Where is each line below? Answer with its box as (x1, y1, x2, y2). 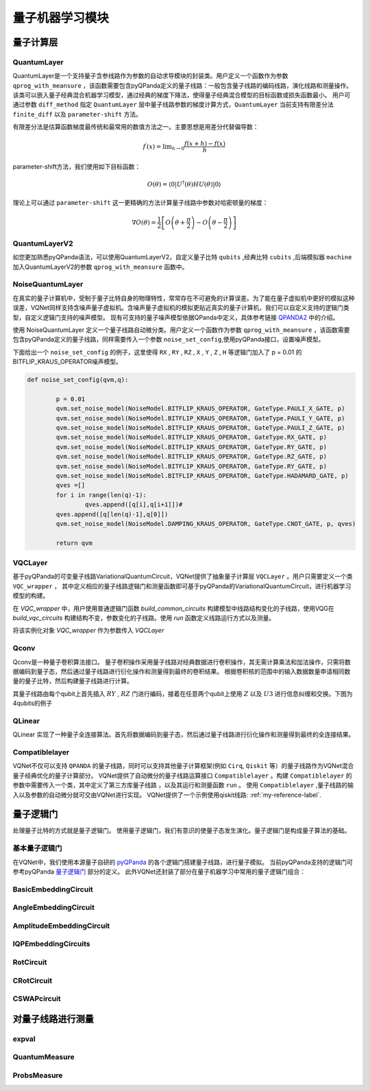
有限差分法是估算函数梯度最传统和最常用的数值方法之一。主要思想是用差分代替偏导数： (12, 123, 259, 131)
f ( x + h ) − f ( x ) (184, 140, 226, 147)
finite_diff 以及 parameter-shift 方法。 (12, 110, 142, 118)
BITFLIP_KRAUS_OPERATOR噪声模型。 (12, 357, 123, 366)
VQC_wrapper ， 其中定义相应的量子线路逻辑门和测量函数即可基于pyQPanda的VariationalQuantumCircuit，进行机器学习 (12, 582, 351, 590)
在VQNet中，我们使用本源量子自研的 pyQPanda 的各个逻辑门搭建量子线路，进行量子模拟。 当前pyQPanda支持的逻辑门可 (12, 858, 353, 866)
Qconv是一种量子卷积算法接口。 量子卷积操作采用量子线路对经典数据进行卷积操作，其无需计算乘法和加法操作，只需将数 (12, 658, 351, 666)
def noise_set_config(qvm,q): (27, 376, 129, 384)
